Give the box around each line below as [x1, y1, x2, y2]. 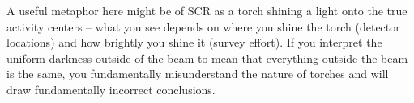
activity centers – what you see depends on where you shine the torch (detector [6, 18, 400, 35]
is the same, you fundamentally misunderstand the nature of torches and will [6, 65, 389, 82]
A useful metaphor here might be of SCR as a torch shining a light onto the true [6, 2, 408, 19]
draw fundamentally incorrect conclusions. [6, 80, 216, 97]
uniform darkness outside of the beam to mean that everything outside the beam [6, 49, 408, 66]
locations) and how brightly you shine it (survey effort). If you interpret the [6, 34, 382, 51]
